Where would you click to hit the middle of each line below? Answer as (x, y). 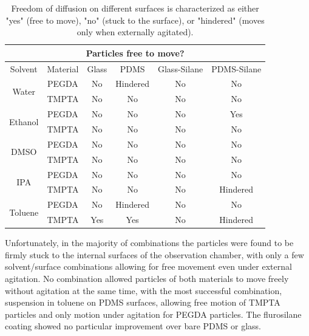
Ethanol (24, 121)
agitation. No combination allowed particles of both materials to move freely (147, 278)
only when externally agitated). (135, 32)
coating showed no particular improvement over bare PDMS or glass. (133, 326)
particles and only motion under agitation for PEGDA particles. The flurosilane (153, 314)
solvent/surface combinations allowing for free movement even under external (148, 266)
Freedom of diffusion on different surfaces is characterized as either (135, 8)
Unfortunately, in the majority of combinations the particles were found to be (149, 243)
